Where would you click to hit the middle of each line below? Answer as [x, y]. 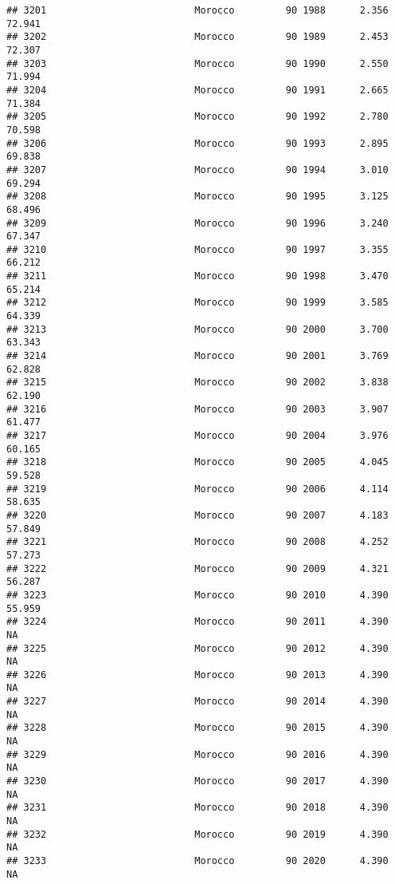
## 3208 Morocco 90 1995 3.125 [197, 197]
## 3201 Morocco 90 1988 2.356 [197, 10]
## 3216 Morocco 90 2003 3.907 [197, 409]
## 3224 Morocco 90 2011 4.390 [197, 622]
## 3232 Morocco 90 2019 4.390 [197, 834]
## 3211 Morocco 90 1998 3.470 [197, 276]
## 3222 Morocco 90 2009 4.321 [197, 568]
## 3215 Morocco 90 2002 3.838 [197, 383]
